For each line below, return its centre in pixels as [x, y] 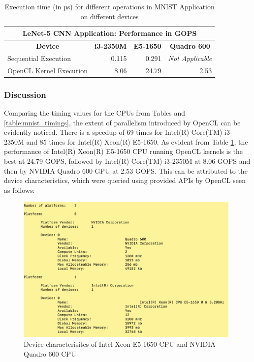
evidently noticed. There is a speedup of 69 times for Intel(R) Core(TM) [113, 132]
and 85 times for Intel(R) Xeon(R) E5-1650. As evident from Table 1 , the [137, 141]
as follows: [19, 190]
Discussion [25, 94]
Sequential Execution [39, 58]
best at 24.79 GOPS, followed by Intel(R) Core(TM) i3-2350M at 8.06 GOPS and [127, 161]
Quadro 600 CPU [50, 353]
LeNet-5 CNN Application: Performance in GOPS [110, 33]
